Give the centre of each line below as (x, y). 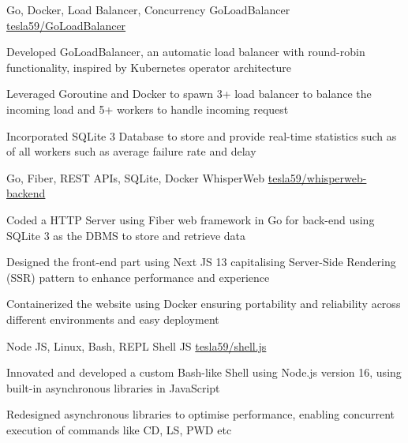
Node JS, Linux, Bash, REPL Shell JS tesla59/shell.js (137, 345)
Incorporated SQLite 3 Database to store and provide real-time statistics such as (202, 135)
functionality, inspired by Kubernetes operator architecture (149, 67)
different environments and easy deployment (113, 319)
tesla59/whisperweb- (317, 177)
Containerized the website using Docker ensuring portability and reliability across (204, 304)
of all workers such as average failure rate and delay (131, 151)
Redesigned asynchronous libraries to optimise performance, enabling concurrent (201, 414)
